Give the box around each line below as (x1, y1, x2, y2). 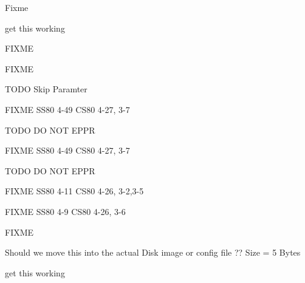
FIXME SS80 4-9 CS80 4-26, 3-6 (5, 205, 126, 217)
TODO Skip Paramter (5, 83, 87, 95)
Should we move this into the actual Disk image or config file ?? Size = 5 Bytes (5, 246, 301, 259)
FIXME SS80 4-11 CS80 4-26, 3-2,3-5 (5, 185, 144, 197)
